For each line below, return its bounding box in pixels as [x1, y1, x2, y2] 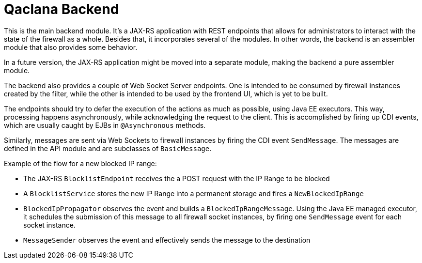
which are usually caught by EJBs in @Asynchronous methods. [4, 121, 206, 129]
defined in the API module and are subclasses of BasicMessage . [4, 144, 212, 153]
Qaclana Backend [4, 1, 119, 17]
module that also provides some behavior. [4, 43, 138, 51]
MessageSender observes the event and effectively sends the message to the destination [23, 235, 311, 244]
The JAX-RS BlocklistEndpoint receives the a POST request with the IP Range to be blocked [23, 174, 330, 183]
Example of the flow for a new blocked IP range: [4, 159, 157, 168]
